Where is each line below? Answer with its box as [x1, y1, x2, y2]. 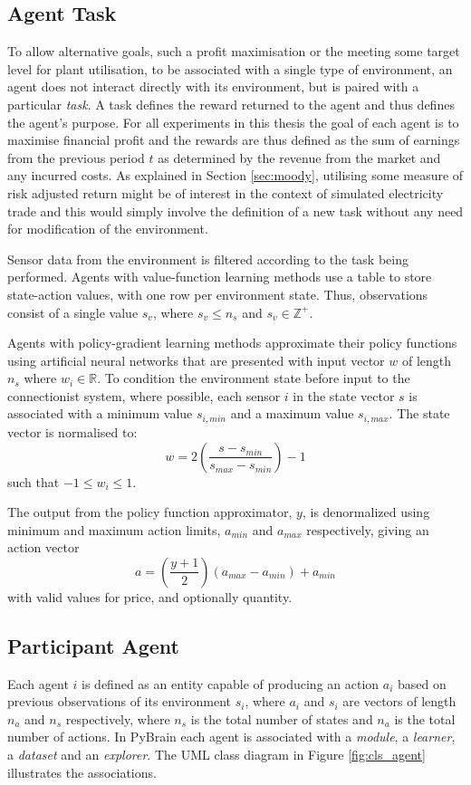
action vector [7, 538, 80, 557]
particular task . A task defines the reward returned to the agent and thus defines [7, 94, 455, 113]
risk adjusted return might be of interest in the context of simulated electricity [7, 183, 444, 202]
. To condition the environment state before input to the [97, 369, 410, 388]
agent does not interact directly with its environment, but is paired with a [7, 77, 419, 96]
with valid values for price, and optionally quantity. [7, 587, 293, 606]
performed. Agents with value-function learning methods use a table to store [7, 267, 432, 286]
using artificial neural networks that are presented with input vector [7, 350, 385, 369]
